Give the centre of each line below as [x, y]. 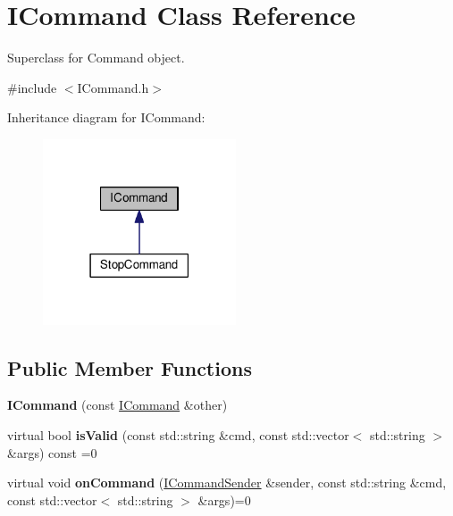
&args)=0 [224, 499]
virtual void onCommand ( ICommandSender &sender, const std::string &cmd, [227, 483]
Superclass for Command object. [96, 58]
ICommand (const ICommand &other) [117, 405]
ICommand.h [113, 87]
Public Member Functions [130, 367]
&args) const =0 [52, 452]
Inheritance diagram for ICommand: [106, 117]
